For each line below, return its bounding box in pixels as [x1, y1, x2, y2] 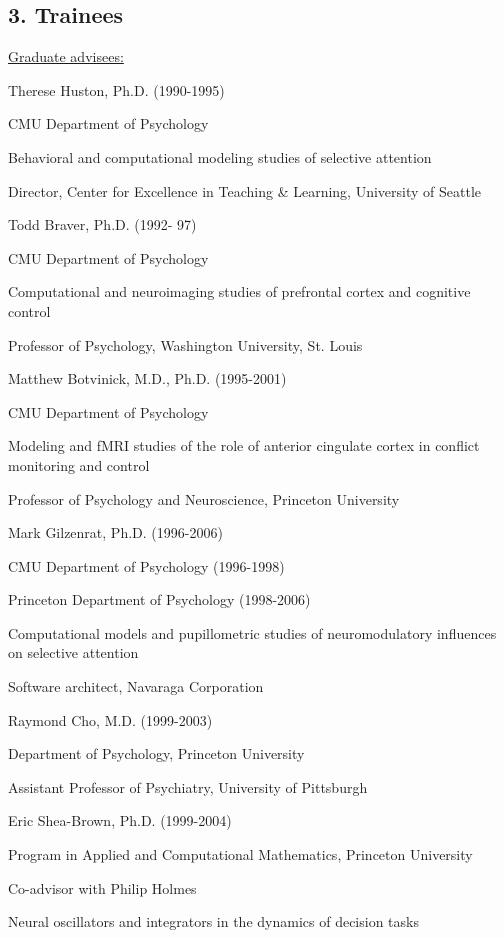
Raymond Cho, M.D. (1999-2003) [8, 709, 213, 730]
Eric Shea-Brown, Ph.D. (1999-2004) [8, 810, 232, 831]
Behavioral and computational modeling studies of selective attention [8, 146, 432, 167]
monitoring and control [8, 454, 150, 475]
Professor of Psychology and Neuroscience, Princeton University [8, 488, 400, 509]
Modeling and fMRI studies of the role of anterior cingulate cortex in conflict [8, 435, 480, 456]
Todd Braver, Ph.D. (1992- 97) [8, 214, 197, 235]
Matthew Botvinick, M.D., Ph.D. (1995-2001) [8, 368, 287, 389]
